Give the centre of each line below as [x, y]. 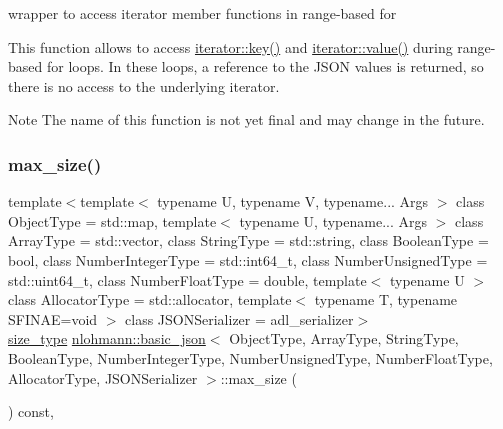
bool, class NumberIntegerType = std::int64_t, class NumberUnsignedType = [248, 259]
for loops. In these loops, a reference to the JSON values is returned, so [265, 66]
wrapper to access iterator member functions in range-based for [202, 13]
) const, [31, 411]
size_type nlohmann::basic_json [107, 338]
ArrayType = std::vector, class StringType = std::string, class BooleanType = [248, 240]
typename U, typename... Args [333, 220]
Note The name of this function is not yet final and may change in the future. [246, 119]
